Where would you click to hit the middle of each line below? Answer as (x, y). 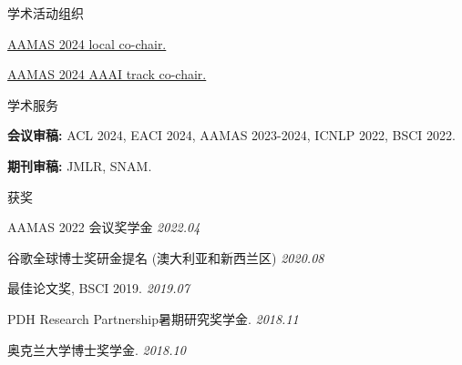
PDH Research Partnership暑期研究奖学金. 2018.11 (153, 318)
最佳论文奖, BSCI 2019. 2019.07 (98, 288)
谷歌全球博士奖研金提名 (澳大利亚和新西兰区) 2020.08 (166, 257)
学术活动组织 (46, 13)
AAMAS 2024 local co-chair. (87, 43)
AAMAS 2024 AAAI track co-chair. (107, 74)
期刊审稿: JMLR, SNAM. (80, 165)
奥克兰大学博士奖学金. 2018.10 (97, 349)
